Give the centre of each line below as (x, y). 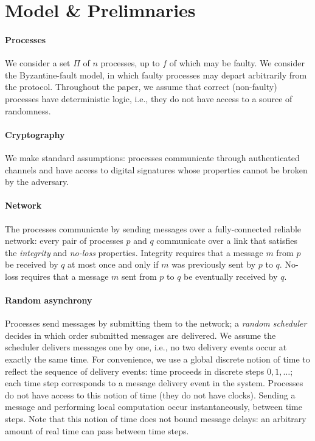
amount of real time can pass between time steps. (97, 430)
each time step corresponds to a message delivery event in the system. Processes (154, 383)
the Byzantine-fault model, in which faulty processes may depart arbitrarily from (156, 75)
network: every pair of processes (64, 241)
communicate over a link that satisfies (227, 241)
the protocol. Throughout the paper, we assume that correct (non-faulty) (141, 87)
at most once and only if (113, 264)
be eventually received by (231, 276)
